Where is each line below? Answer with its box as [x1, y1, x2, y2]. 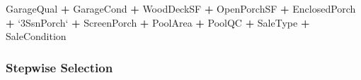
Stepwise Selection [6, 58, 113, 76]
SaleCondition [6, 29, 67, 44]
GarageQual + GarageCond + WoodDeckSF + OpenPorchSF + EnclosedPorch [6, 1, 356, 15]
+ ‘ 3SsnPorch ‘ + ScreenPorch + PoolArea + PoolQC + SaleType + [6, 15, 310, 29]
